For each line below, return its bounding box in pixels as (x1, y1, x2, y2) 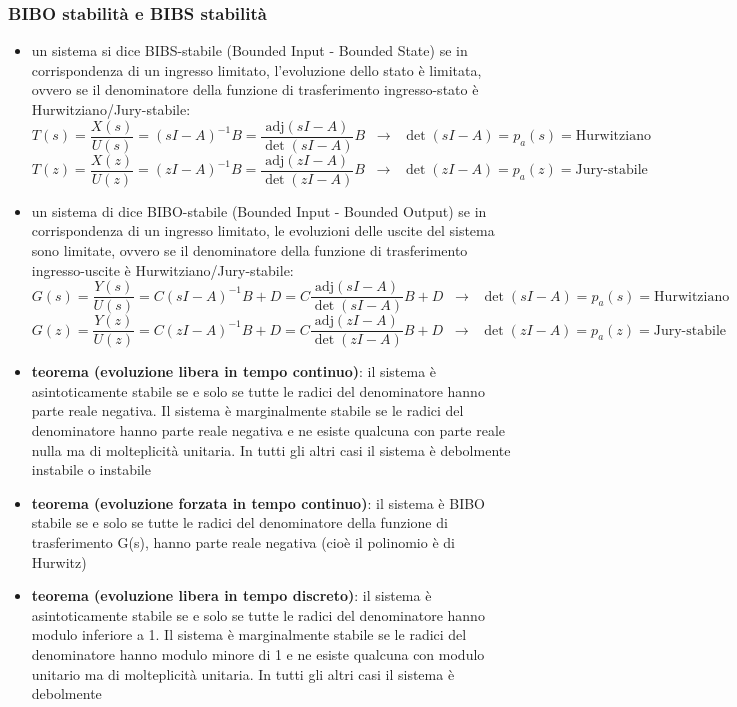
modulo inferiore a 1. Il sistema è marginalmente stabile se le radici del (31, 624, 467, 645)
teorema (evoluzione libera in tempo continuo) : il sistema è (31, 361, 437, 382)
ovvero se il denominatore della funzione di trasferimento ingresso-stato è (31, 79, 479, 100)
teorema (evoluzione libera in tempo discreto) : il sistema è (31, 585, 432, 606)
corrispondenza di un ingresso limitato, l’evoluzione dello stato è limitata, (31, 59, 482, 80)
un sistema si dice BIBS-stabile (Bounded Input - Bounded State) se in (31, 40, 468, 61)
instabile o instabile (31, 459, 151, 480)
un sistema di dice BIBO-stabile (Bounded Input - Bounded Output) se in (31, 200, 487, 221)
